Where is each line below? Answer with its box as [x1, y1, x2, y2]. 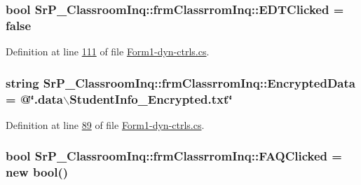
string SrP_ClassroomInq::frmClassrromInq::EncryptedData [6, 74, 355, 91]
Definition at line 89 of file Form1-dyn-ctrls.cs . [6, 117, 205, 132]
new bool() [6, 163, 69, 181]
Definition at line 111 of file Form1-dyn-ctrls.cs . [6, 44, 210, 59]
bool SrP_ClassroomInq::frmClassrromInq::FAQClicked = [6, 147, 342, 165]
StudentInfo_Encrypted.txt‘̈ [69, 90, 233, 107]
